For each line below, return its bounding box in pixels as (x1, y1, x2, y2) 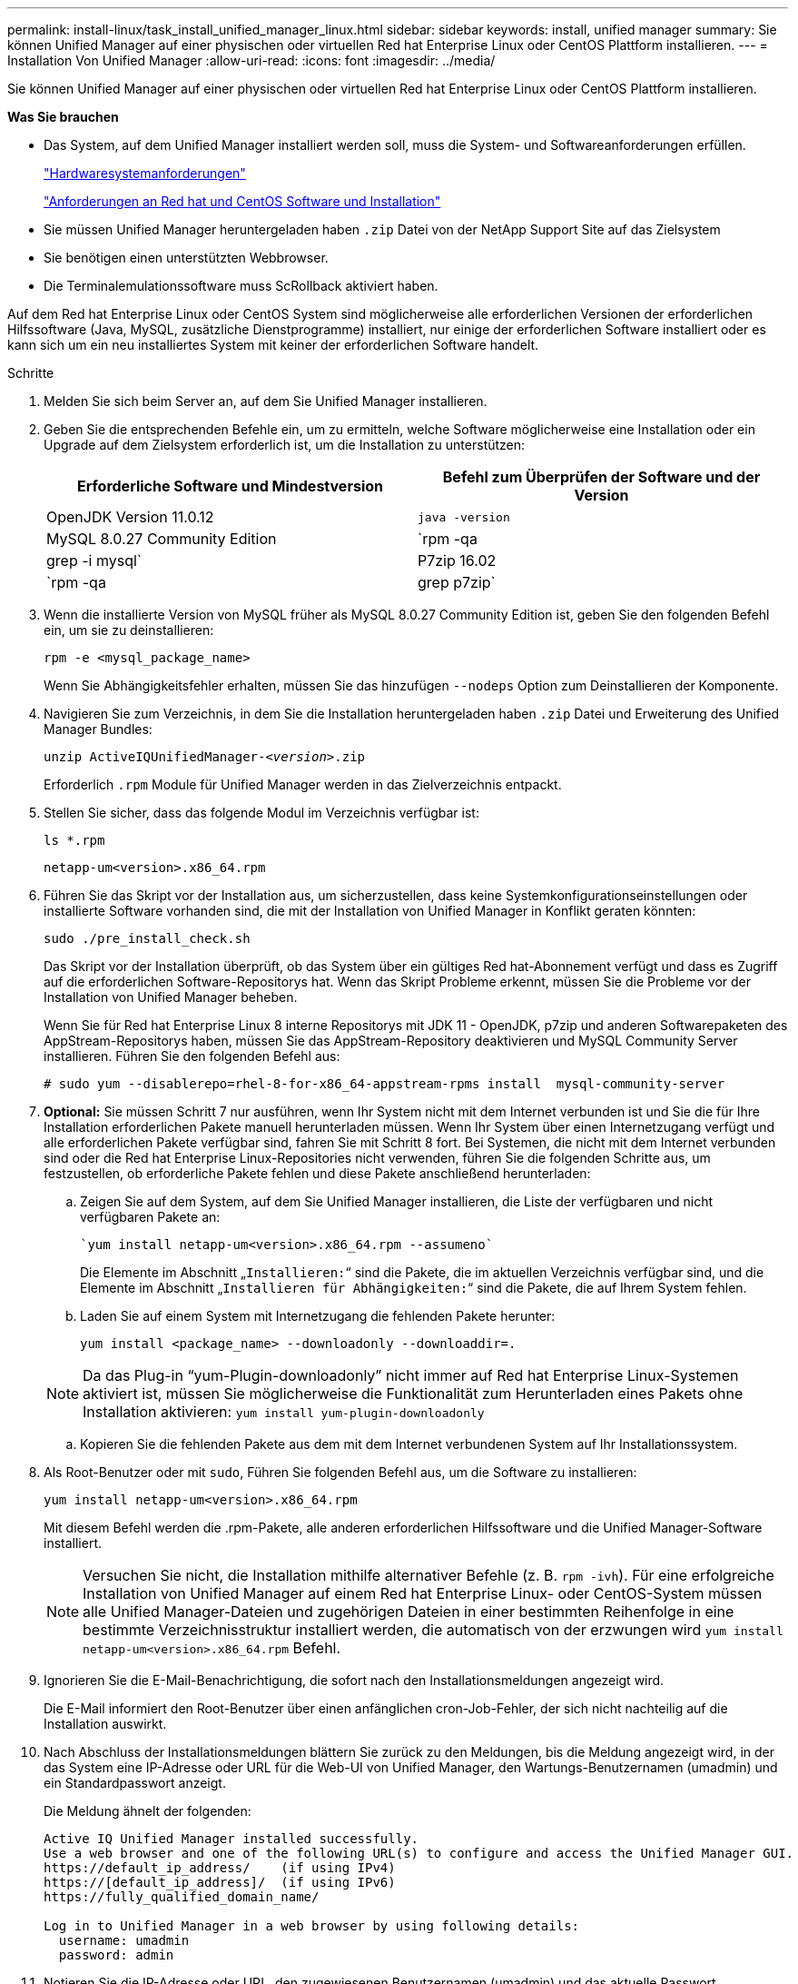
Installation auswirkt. (44, 1716, 167, 1731)
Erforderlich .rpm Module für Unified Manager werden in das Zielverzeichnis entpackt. (44, 777, 562, 792)
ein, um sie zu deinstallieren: (44, 622, 214, 638)
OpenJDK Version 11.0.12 (46, 508, 214, 526)
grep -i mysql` (46, 551, 142, 570)
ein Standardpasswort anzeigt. (44, 1775, 226, 1791)
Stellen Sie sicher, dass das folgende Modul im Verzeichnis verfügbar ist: (44, 805, 479, 820)
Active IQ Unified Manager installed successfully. (44, 1831, 419, 1846)
